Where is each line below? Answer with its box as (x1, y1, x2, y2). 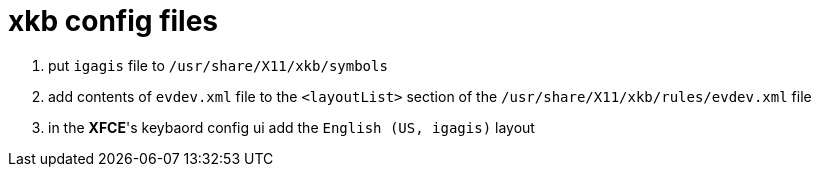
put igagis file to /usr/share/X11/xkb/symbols (48, 56, 388, 74)
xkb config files (8, 4, 219, 38)
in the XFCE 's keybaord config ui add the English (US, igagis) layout (48, 118, 535, 136)
